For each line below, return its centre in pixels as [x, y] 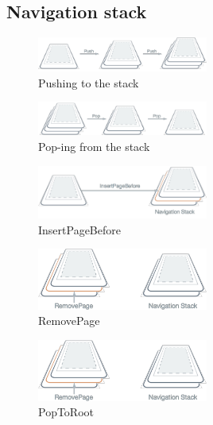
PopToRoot [66, 412]
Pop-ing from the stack [94, 146]
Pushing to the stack [89, 82]
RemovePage [69, 321]
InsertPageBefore [79, 229]
